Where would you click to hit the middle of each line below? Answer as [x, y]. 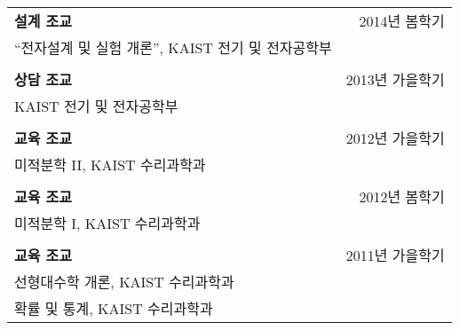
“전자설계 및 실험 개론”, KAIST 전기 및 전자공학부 [173, 47]
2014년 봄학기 [402, 21]
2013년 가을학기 [395, 79]
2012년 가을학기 [395, 138]
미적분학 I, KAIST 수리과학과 [107, 223]
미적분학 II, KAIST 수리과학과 [110, 165]
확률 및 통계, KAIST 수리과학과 [114, 308]
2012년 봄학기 [402, 196]
